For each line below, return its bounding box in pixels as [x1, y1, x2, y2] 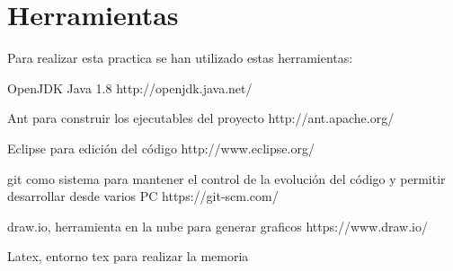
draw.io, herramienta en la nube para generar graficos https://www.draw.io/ [7, 216, 428, 235]
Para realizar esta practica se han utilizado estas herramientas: [7, 48, 353, 67]
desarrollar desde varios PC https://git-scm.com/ [7, 187, 279, 205]
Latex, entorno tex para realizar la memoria [7, 247, 249, 266]
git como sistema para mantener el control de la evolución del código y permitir [7, 169, 446, 188]
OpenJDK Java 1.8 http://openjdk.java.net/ [7, 78, 253, 97]
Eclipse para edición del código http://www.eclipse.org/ [7, 138, 315, 157]
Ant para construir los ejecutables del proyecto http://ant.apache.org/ [7, 109, 395, 127]
